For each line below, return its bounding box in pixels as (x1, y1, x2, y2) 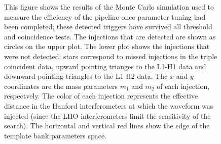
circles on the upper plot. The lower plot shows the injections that (4, 41, 210, 52)
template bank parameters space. (4, 130, 107, 140)
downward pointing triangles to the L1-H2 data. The (4, 71, 168, 81)
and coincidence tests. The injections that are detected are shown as (4, 31, 216, 41)
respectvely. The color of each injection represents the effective (4, 90, 198, 101)
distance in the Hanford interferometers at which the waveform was (4, 100, 213, 111)
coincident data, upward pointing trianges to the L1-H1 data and (4, 61, 206, 71)
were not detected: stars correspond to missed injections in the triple (4, 51, 217, 61)
